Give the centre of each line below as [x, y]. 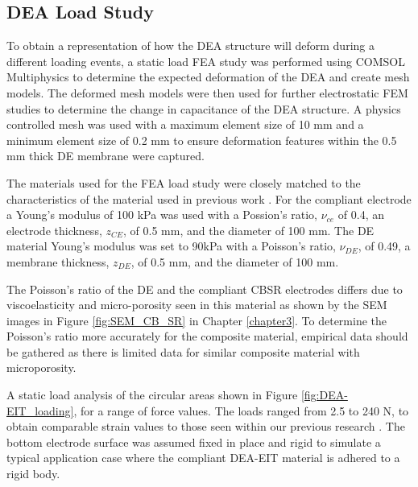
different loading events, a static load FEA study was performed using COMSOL [206, 61]
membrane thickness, [58, 261]
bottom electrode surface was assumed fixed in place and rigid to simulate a [194, 442]
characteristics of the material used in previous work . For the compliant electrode [209, 198]
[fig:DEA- [324, 395]
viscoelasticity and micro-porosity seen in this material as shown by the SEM [197, 305]
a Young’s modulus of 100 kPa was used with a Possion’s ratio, [162, 215]
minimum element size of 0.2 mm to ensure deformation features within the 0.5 [202, 140]
